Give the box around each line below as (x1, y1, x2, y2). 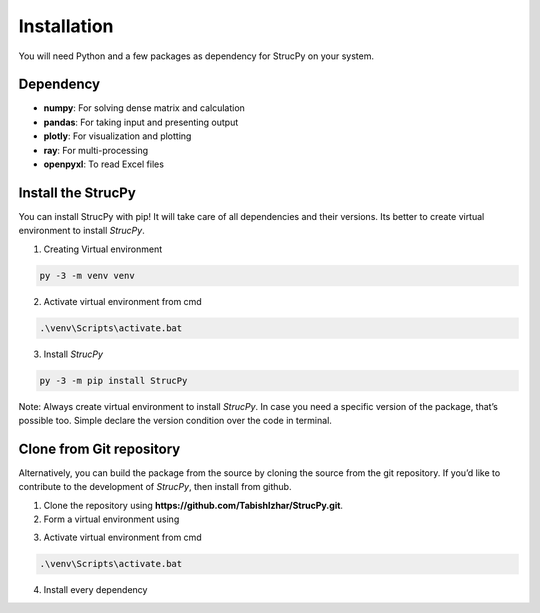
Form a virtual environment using (43, 513, 180, 525)
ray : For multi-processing (43, 144, 149, 156)
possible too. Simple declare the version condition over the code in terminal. (18, 415, 332, 426)
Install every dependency (43, 584, 148, 596)
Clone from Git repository (18, 440, 181, 457)
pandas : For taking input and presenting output (43, 116, 239, 128)
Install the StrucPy (18, 184, 137, 201)
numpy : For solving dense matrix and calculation (43, 102, 245, 114)
